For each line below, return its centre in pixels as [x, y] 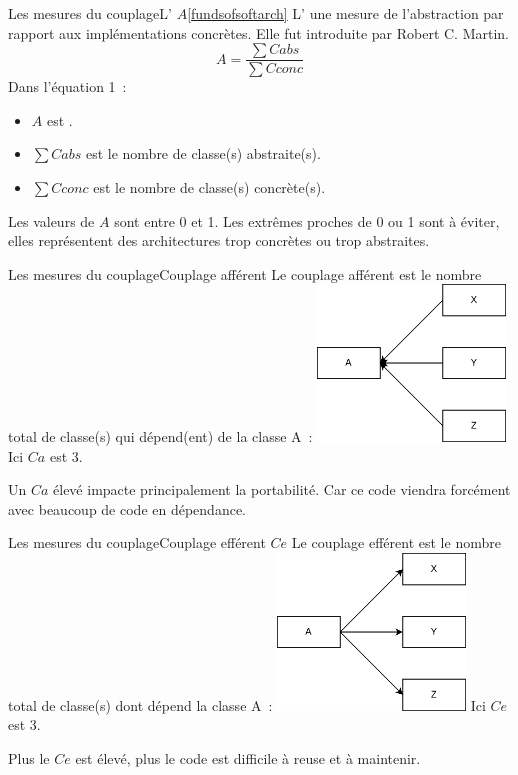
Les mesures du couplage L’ [90, 13]
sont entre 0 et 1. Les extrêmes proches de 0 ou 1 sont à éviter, [307, 220]
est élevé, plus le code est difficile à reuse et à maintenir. [248, 757]
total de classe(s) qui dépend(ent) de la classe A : [160, 436]
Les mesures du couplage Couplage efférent [137, 542]
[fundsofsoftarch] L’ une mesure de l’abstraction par [345, 13]
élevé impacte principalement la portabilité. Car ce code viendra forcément [282, 489]
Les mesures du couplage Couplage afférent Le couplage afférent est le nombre [245, 273]
